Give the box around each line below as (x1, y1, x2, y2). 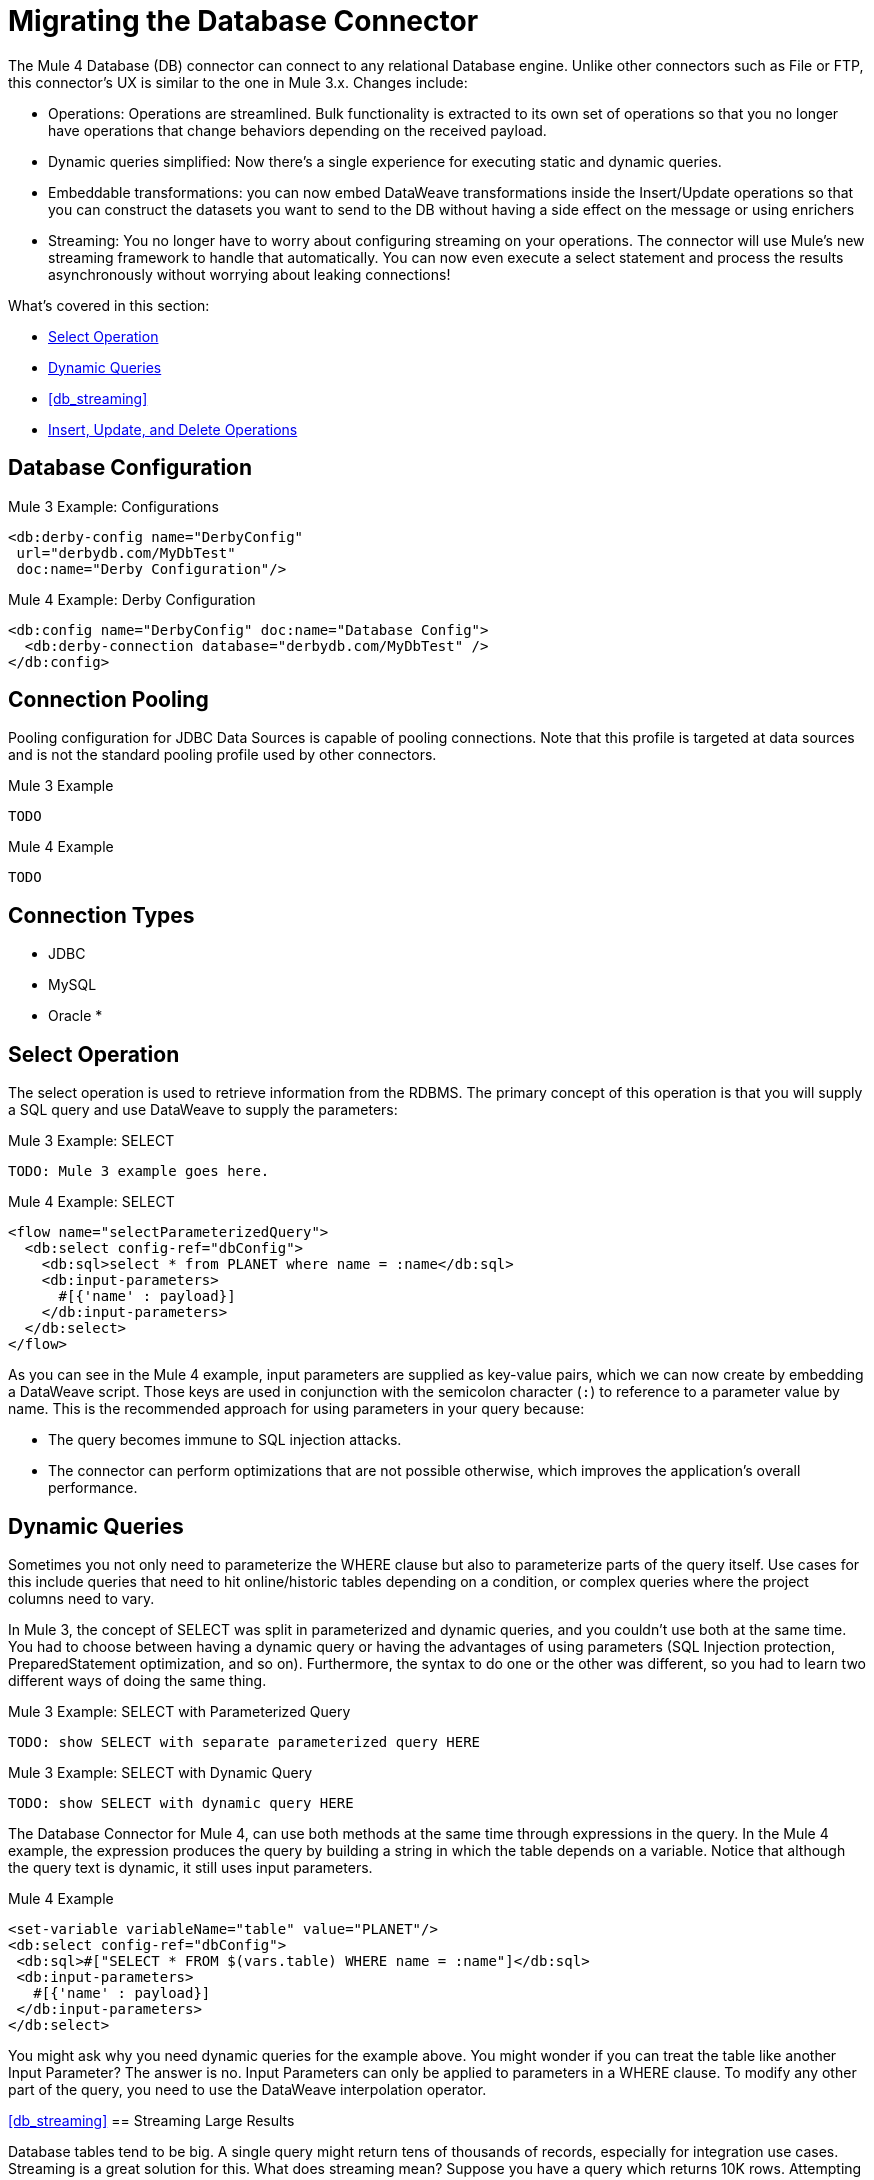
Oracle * (48, 1007, 103, 1025)
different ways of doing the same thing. (8, 1671, 267, 1689)
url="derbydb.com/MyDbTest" (16, 544, 236, 561)
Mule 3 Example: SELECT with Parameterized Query (8, 1702, 351, 1720)
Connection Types (8, 902, 195, 928)
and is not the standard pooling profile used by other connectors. (8, 746, 437, 764)
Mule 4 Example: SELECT (8, 1193, 175, 1211)
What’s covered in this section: (8, 296, 210, 314)
